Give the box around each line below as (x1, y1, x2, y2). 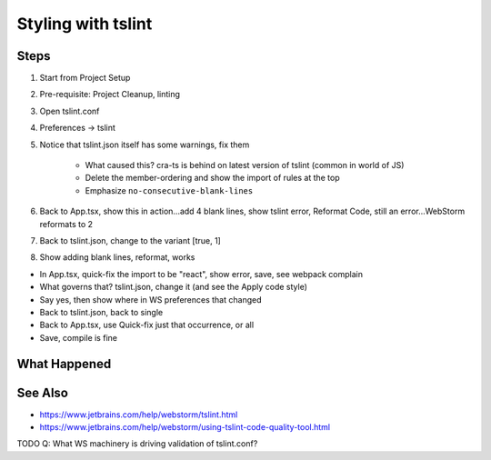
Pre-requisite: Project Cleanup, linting (39, 89, 181, 100)
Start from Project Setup (39, 73, 131, 84)
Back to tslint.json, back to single (39, 306, 164, 317)
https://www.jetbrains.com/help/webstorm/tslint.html (39, 409, 238, 420)
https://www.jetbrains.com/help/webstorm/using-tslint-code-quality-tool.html (39, 422, 331, 433)
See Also (16, 385, 68, 400)
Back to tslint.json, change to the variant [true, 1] (39, 235, 222, 245)
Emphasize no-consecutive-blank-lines (85, 185, 254, 195)
